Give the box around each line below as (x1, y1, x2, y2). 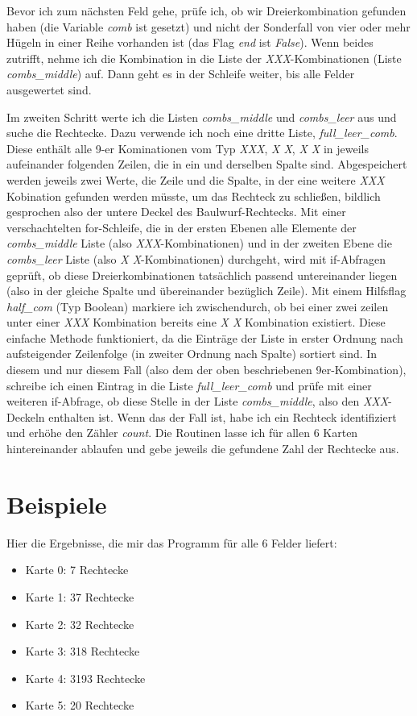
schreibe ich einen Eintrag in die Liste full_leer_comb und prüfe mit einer (6, 377, 372, 393)
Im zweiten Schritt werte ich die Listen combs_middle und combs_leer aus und (6, 108, 397, 125)
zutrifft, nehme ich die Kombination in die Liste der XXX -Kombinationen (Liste (6, 49, 402, 66)
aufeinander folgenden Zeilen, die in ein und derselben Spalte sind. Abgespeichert (6, 156, 407, 173)
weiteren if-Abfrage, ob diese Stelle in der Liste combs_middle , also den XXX (6, 393, 389, 410)
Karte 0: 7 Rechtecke (25, 561, 129, 578)
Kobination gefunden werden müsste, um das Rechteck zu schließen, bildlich (6, 187, 381, 204)
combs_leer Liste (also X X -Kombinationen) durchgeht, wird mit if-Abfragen (6, 250, 386, 267)
